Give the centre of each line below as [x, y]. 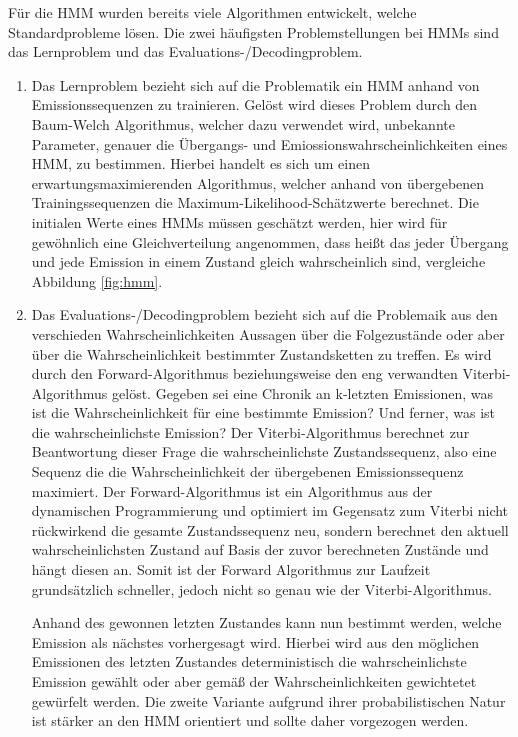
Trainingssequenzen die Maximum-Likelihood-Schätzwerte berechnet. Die [255, 202]
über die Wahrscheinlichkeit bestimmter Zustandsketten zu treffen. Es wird [261, 353]
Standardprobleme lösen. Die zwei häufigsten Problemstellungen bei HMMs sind [253, 31]
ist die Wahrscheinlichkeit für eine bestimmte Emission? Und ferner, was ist [263, 412]
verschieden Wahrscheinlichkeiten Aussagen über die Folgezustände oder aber [268, 333]
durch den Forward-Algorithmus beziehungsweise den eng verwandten [244, 373]
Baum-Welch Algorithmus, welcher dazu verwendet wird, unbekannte [243, 123]
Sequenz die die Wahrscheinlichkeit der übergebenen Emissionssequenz [247, 471]
